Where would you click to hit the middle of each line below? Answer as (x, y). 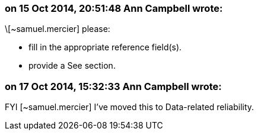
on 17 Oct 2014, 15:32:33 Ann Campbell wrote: (113, 86)
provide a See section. (72, 66)
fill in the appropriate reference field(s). (105, 47)
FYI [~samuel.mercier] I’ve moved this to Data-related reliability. (130, 107)
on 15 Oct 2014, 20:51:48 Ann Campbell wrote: (114, 8)
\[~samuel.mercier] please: (58, 29)
